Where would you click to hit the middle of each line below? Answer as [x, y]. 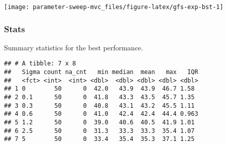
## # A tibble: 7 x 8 [40, 64]
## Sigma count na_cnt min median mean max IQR [101, 72]
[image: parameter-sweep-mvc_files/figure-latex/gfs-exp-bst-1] [114, 7]
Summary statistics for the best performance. [74, 47]
